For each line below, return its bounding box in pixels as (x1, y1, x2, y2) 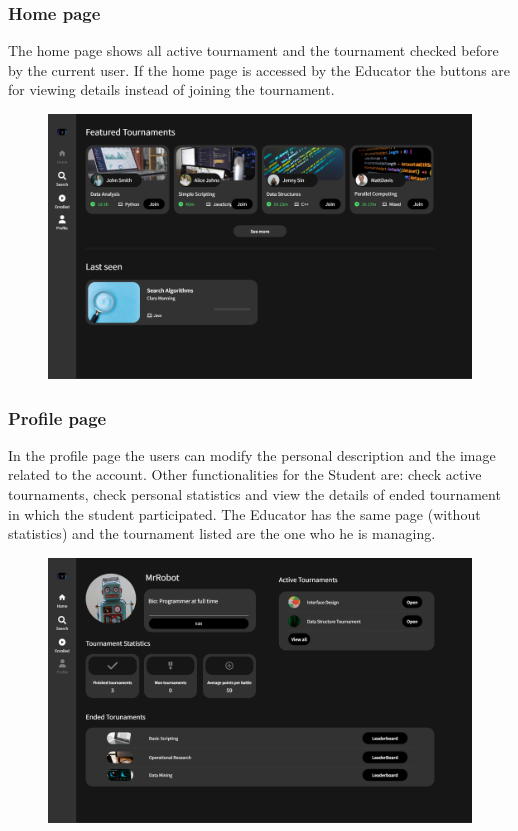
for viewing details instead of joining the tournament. (8, 79, 335, 100)
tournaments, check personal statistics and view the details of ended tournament (8, 484, 501, 504)
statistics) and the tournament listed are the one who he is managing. (8, 523, 436, 544)
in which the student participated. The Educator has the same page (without (8, 503, 481, 524)
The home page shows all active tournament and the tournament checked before (8, 40, 499, 61)
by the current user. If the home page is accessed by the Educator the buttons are (8, 59, 511, 80)
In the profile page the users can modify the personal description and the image (8, 444, 496, 465)
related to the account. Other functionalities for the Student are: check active (8, 464, 482, 485)
